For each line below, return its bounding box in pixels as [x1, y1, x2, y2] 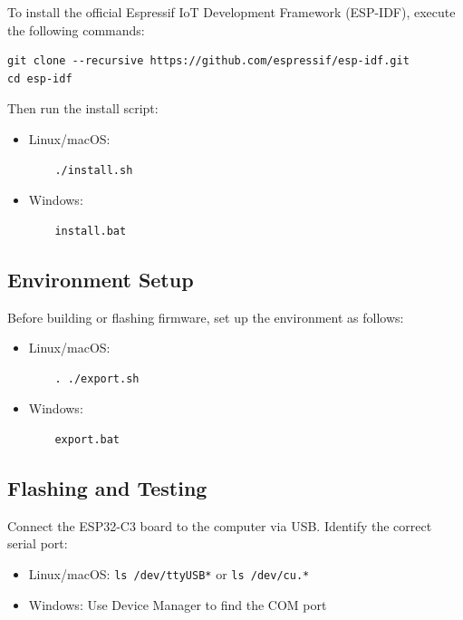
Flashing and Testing [7, 473, 207, 501]
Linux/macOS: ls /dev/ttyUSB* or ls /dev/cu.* [28, 564, 310, 583]
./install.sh [54, 163, 133, 177]
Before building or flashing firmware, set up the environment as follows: [7, 307, 404, 326]
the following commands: [7, 20, 145, 39]
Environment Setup [7, 265, 194, 293]
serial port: [7, 534, 68, 553]
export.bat [54, 432, 121, 446]
